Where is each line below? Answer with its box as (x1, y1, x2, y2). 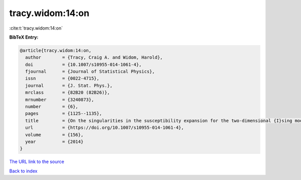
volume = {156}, (25, 132, 84, 137)
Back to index (9, 168, 38, 174)
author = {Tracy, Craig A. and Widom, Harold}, (25, 55, 163, 60)
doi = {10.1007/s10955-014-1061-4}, (25, 62, 142, 67)
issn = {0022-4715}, (25, 76, 100, 81)
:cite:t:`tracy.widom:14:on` (9, 25, 63, 31)
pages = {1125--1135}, (25, 111, 102, 116)
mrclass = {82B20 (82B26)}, (25, 90, 110, 95)
